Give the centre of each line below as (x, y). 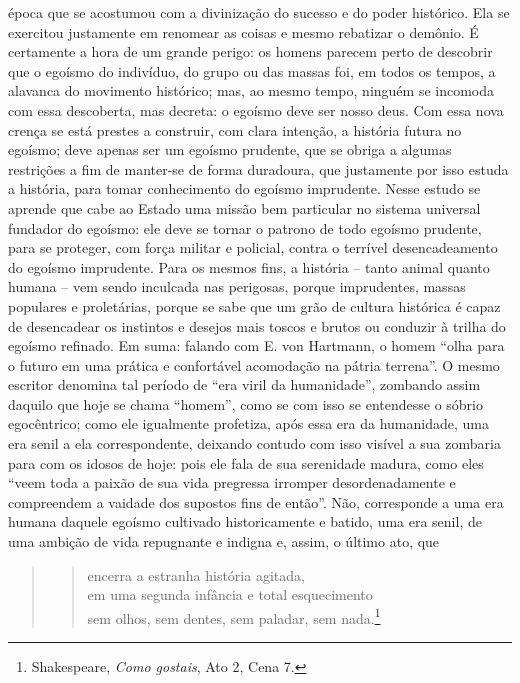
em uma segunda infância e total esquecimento (230, 594)
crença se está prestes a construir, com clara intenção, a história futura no (235, 129)
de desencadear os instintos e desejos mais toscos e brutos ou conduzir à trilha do (257, 325)
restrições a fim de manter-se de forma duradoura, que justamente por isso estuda (258, 168)
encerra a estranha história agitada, (196, 574)
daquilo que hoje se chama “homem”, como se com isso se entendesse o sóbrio (245, 403)
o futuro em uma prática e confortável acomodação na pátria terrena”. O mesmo (254, 364)
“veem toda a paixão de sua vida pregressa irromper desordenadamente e (232, 482)
